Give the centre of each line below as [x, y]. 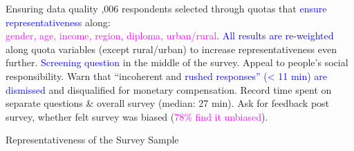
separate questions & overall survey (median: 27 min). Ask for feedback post [168, 103]
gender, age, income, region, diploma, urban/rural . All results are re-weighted [170, 36]
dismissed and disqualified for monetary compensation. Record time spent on [169, 89]
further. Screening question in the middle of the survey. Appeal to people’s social [177, 62]
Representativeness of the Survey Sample [92, 140]
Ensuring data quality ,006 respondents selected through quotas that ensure [166, 8]
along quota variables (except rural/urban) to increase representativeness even [171, 49]
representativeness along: [58, 22]
